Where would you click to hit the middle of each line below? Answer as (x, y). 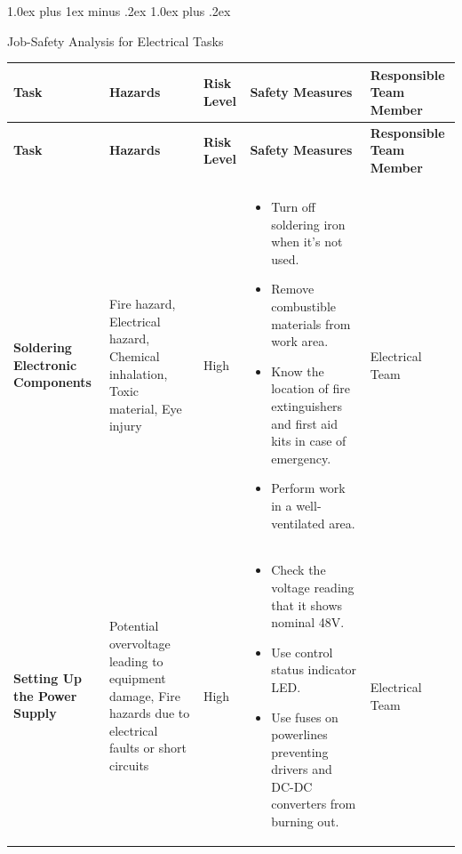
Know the (298, 371)
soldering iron (308, 224)
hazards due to (149, 713)
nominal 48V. (308, 622)
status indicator (314, 669)
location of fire (311, 388)
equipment (137, 678)
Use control (302, 652)
